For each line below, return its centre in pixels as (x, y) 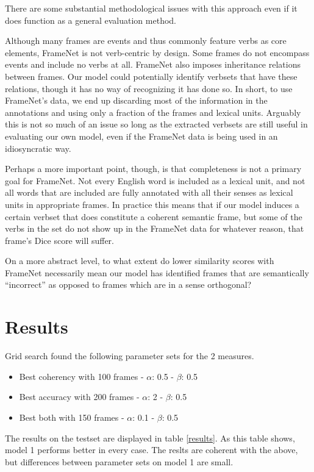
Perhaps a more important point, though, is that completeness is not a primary (153, 169)
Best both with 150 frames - (72, 417)
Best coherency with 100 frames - (81, 376)
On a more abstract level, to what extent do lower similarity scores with (140, 261)
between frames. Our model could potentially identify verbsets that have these (151, 76)
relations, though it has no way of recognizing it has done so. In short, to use (149, 88)
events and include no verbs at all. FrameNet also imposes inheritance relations (153, 64)
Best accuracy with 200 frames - (79, 397)
